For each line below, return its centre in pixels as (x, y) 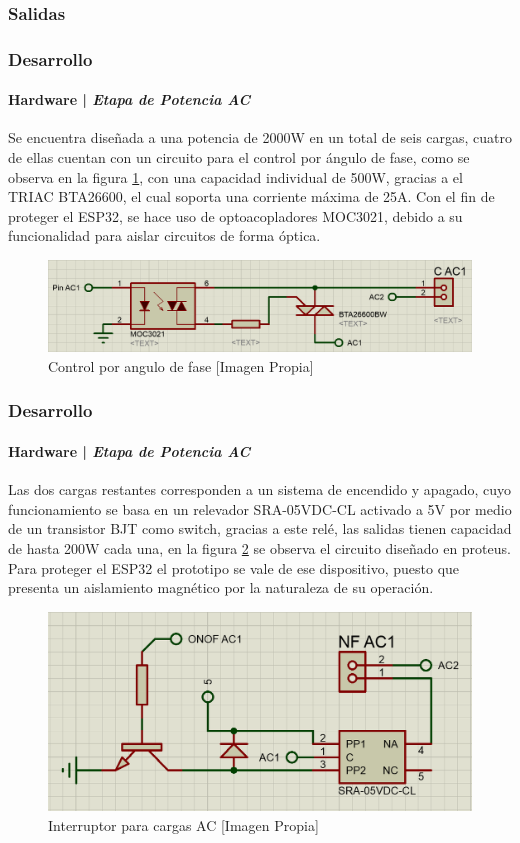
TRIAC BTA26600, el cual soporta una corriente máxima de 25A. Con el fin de (251, 196)
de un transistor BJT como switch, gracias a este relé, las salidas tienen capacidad (260, 528)
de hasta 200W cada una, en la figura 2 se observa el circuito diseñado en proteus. (259, 547)
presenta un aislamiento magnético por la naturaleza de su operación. (221, 587)
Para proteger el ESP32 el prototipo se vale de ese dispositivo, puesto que (234, 567)
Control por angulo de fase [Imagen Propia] (181, 365)
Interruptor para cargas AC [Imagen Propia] (183, 824)
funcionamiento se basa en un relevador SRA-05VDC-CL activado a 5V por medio (260, 508)
